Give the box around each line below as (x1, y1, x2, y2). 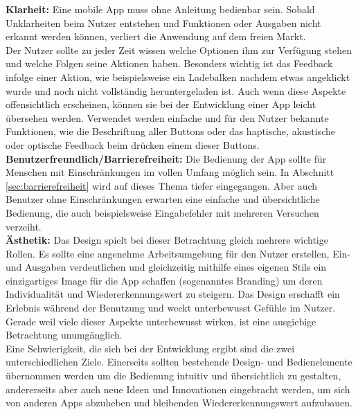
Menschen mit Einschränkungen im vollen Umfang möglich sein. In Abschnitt (6, 165, 334, 179)
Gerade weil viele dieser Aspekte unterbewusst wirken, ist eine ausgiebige (6, 314, 316, 328)
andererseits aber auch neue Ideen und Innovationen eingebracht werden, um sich (6, 381, 350, 396)
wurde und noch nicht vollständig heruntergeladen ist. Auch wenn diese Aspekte (6, 83, 346, 98)
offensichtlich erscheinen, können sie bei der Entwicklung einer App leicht (6, 97, 316, 111)
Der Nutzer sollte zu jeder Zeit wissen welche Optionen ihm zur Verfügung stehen (6, 42, 352, 57)
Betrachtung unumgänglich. (6, 327, 123, 342)
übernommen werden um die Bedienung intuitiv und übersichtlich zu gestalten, (6, 368, 341, 383)
